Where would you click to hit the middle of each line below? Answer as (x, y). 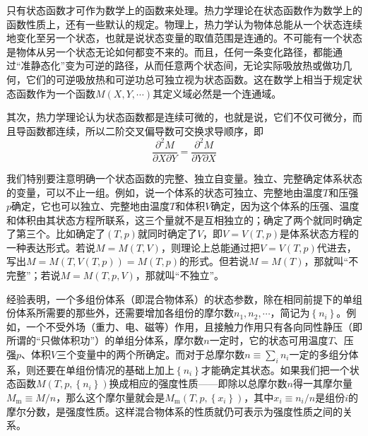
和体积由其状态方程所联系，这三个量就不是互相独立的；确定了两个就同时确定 (184, 219)
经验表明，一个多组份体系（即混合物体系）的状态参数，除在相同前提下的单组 (184, 299)
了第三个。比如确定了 (56, 234)
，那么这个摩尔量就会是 (111, 397)
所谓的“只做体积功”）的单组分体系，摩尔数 (105, 340)
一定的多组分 (319, 354)
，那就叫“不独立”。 (180, 275)
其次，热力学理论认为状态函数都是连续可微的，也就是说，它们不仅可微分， (179, 117)
